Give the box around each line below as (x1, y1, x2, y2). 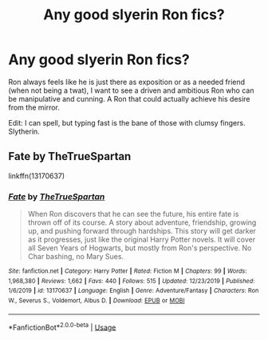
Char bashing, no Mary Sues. (27, 252, 124, 262)
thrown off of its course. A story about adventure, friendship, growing (27, 218, 257, 227)
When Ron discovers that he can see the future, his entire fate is (27, 210, 239, 219)
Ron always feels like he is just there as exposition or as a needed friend (8, 77, 246, 86)
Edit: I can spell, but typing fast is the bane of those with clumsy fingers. (8, 118, 246, 127)
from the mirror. (8, 102, 60, 112)
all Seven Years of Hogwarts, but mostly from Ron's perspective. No (27, 243, 252, 253)
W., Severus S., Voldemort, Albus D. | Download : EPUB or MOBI (8, 297, 185, 305)
